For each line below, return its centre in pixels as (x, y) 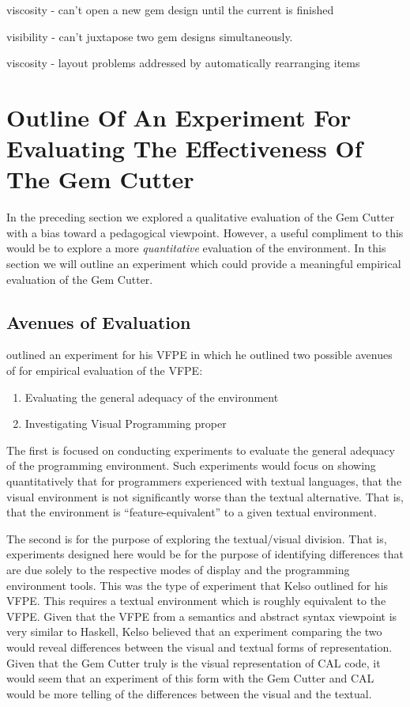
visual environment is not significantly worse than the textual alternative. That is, (205, 496)
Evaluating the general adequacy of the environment (152, 397)
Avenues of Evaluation (99, 321)
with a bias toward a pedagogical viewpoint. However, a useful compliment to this (205, 232)
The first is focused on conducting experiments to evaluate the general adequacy (201, 450)
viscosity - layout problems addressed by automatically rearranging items (183, 63)
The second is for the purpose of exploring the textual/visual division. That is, (197, 538)
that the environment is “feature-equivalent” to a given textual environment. (192, 512)
